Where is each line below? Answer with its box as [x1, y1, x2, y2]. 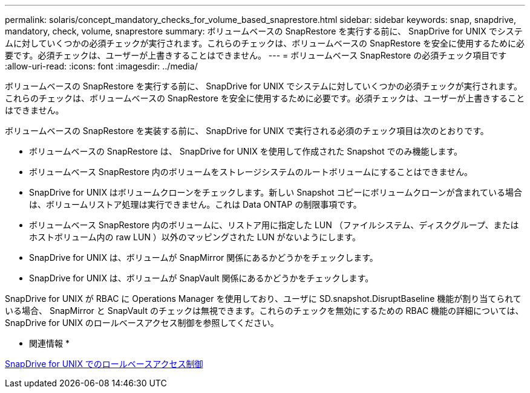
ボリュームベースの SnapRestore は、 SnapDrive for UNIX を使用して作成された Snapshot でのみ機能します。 [29, 146, 463, 156]
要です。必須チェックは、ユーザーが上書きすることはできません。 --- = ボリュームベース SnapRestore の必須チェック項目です [5, 50, 507, 60]
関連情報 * [29, 338, 70, 348]
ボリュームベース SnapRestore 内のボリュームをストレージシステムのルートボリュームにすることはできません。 [29, 167, 473, 177]
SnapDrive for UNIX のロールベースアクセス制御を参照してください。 [5, 318, 279, 328]
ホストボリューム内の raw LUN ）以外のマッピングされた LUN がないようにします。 [29, 232, 361, 242]
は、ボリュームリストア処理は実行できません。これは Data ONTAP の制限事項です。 [29, 199, 362, 209]
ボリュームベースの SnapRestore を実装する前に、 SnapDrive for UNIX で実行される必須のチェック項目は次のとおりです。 [5, 126, 489, 136]
